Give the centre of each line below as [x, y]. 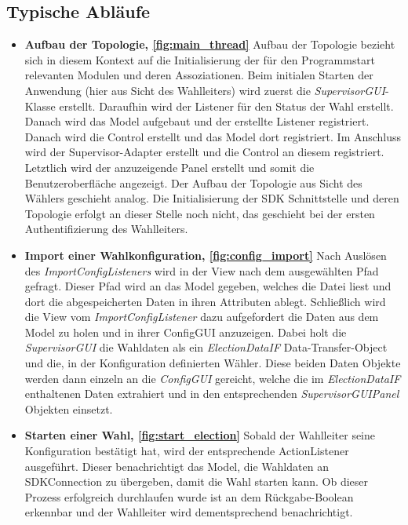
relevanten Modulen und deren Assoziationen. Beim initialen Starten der [199, 75]
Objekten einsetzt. [69, 408]
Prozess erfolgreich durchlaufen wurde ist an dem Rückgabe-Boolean [189, 496]
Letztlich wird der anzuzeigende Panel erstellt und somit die [169, 167]
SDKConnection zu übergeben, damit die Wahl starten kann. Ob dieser [197, 481]
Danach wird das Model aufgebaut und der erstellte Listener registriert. [197, 121]
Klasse [40, 106]
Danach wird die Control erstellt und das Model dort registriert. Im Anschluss [213, 136]
